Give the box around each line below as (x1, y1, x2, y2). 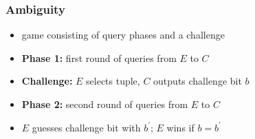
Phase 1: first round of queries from (21, 50, 177, 65)
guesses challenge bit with (32, 120, 141, 134)
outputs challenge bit (153, 74, 242, 88)
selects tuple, (86, 74, 140, 88)
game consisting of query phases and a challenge (21, 28, 225, 42)
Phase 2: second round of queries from (21, 97, 188, 111)
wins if (166, 120, 195, 134)
